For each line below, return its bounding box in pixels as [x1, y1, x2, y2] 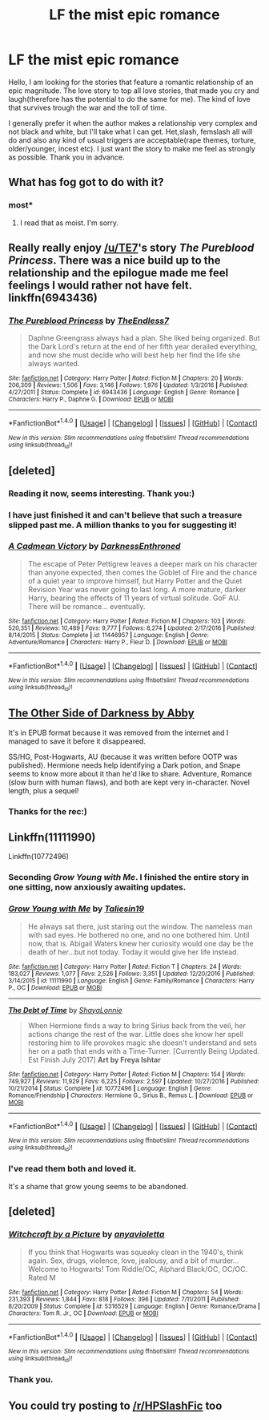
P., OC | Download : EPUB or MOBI [8, 983, 102, 991]
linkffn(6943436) [8, 291, 98, 305]
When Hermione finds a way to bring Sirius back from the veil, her [27, 1020, 247, 1031]
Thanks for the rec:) [8, 805, 88, 817]
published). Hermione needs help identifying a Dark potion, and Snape [8, 760, 241, 770]
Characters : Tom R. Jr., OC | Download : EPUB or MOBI [8, 1309, 159, 1317]
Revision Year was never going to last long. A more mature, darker [27, 584, 247, 594]
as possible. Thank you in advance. [8, 152, 125, 162]
